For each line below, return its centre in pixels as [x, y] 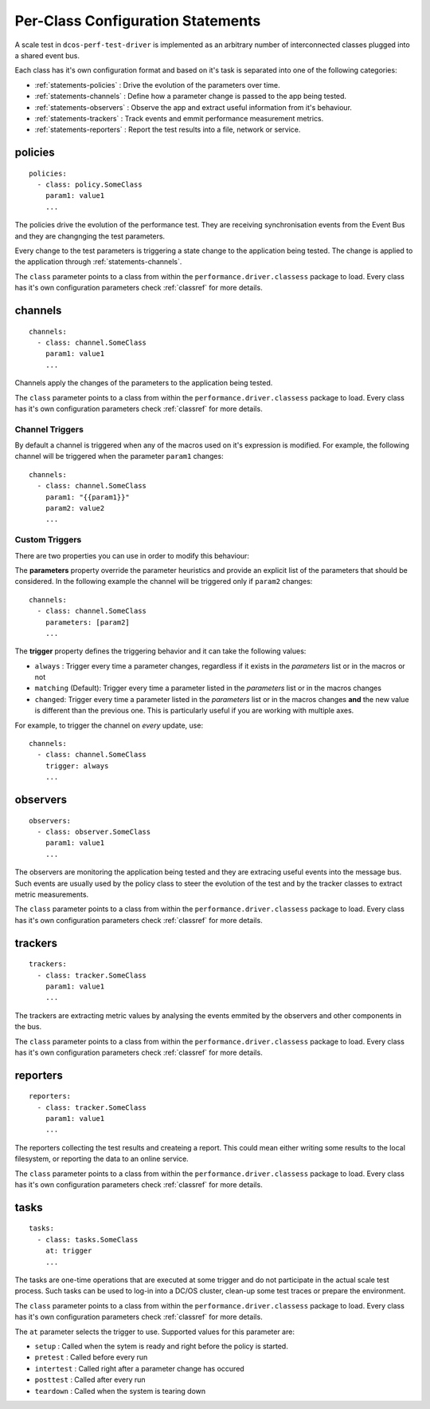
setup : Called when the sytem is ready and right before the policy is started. [161, 1346]
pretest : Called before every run [91, 1357]
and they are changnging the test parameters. [90, 236]
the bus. [28, 1027]
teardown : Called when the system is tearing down [120, 1391]
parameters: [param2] [88, 622]
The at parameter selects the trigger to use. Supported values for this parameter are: [154, 1332]
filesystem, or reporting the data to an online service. [102, 1159]
